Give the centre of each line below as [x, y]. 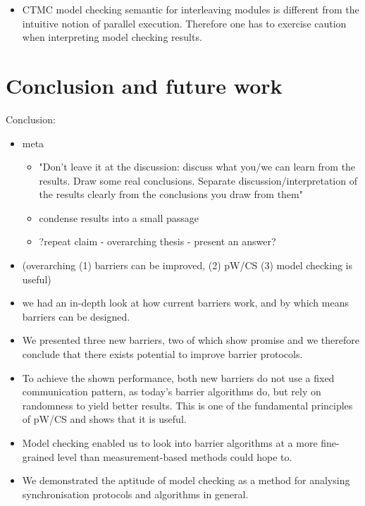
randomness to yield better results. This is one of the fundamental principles [187, 405]
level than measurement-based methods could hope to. [175, 456]
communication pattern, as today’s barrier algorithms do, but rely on [172, 391]
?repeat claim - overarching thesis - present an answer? [157, 241]
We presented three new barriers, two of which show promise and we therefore [191, 340]
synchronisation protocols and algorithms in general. [135, 494]
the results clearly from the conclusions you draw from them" [171, 194]
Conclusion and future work [144, 85]
